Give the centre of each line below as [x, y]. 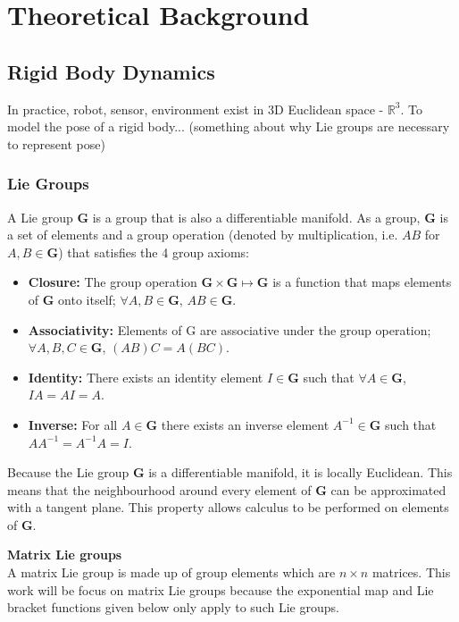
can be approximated [388, 489]
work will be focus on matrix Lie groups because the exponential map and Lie [221, 589]
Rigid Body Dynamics [111, 71]
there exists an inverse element [245, 424]
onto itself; [87, 299]
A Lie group [40, 217]
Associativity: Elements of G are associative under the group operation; [229, 329]
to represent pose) [56, 143]
